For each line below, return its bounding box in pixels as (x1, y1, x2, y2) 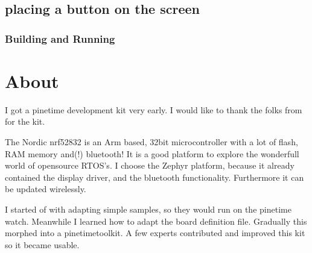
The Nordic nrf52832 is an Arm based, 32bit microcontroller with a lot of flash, (5, 135, 298, 148)
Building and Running (5, 31, 115, 46)
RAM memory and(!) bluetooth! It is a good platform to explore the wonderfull (5, 147, 299, 160)
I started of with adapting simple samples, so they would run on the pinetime (5, 202, 291, 215)
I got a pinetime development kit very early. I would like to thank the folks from (5, 103, 302, 116)
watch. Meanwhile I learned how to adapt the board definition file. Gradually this (5, 214, 307, 227)
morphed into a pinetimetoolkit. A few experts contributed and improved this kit (5, 226, 305, 239)
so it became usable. (5, 238, 80, 251)
